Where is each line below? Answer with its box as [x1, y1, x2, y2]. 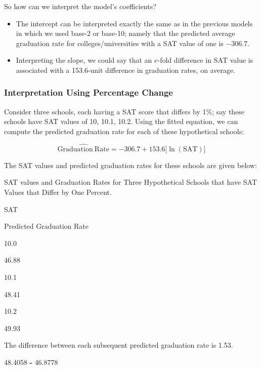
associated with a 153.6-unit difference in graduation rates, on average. [16, 64, 236, 75]
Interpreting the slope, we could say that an [16, 55, 152, 65]
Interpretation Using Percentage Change [4, 86, 173, 99]
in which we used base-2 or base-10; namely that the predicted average [16, 28, 235, 38]
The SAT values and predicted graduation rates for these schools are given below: [4, 159, 257, 170]
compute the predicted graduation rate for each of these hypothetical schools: [4, 126, 244, 136]
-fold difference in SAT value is [157, 55, 253, 65]
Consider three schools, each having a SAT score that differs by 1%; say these [4, 106, 245, 116]
